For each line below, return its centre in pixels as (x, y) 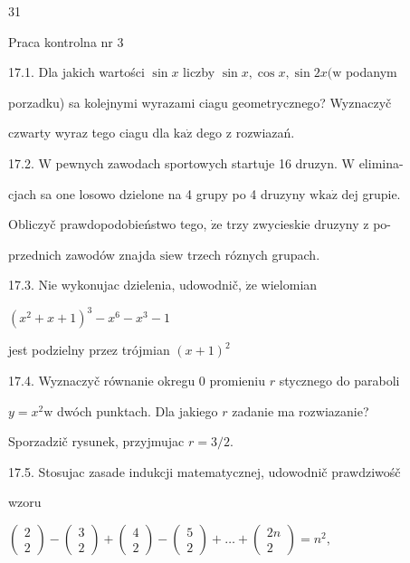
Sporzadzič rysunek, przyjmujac (96, 441)
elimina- (381, 162)
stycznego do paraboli (339, 381)
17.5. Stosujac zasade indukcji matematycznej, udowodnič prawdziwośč (205, 471)
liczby (199, 72)
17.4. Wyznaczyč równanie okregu (102, 381)
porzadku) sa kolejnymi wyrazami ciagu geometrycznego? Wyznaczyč (200, 102)
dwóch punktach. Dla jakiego (138, 410)
